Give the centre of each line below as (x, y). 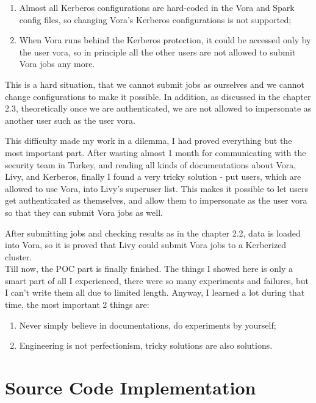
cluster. (19, 256)
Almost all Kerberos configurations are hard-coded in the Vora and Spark (157, 7)
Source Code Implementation (131, 387)
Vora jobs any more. (57, 64)
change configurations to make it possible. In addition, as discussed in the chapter (158, 96)
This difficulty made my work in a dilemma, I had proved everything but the (149, 141)
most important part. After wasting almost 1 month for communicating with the (156, 152)
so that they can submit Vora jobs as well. (84, 212)
